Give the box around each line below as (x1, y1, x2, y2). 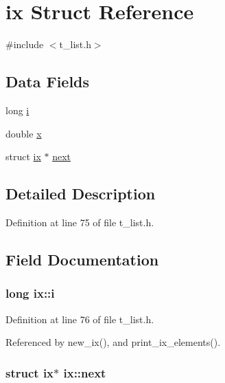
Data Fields (5, 71, 90, 92)
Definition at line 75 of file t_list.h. (5, 215, 154, 229)
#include (5, 37, 44, 52)
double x (5, 126, 42, 140)
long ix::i (5, 285, 55, 302)
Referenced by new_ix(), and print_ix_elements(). (5, 335, 221, 349)
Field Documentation (5, 248, 159, 270)
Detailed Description (5, 183, 156, 204)
